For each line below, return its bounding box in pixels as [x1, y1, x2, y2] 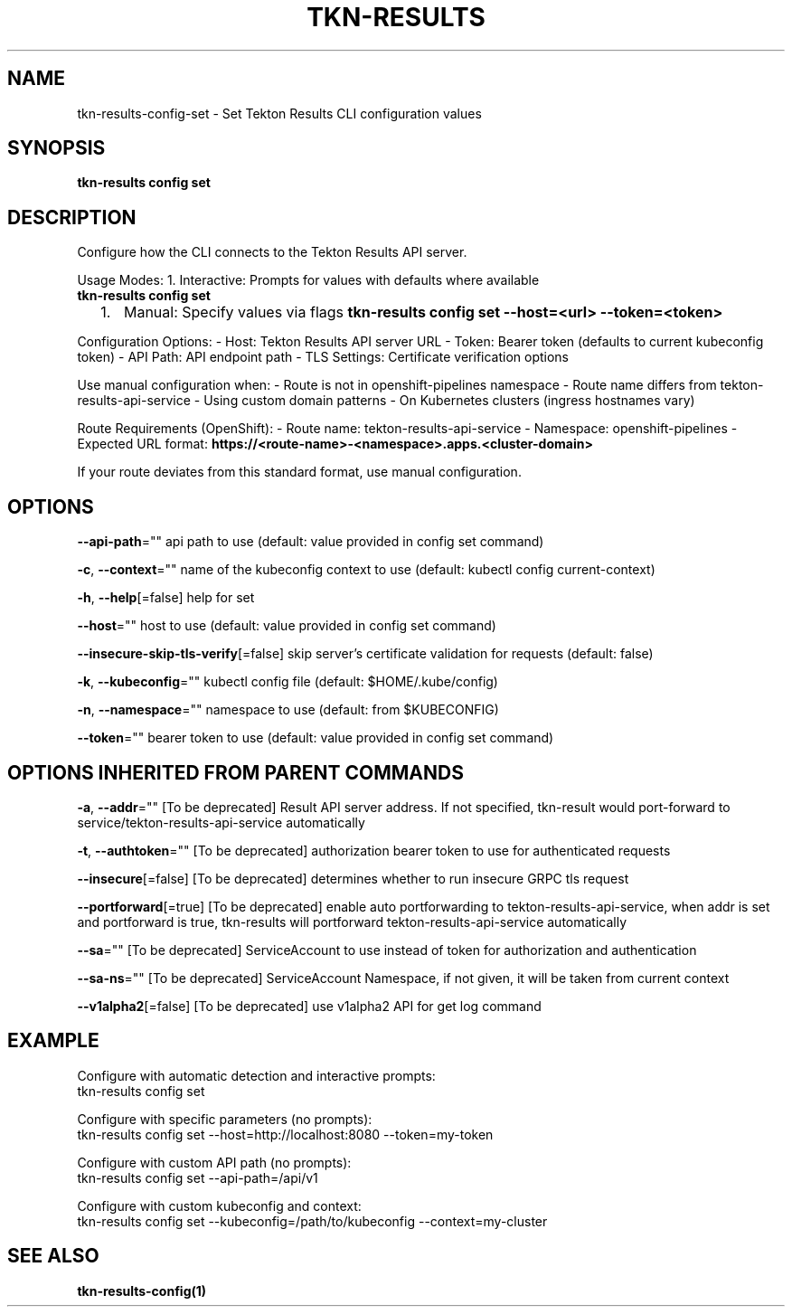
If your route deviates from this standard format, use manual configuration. [77, 464, 522, 480]
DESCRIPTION [7, 205, 137, 229]
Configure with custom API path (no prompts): [77, 1154, 352, 1170]
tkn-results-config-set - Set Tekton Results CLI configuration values [77, 105, 482, 121]
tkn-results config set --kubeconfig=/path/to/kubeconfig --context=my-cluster [77, 1213, 548, 1229]
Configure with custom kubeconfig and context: [77, 1197, 362, 1214]
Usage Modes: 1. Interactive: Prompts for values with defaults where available [77, 272, 540, 288]
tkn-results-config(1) [77, 1282, 207, 1299]
